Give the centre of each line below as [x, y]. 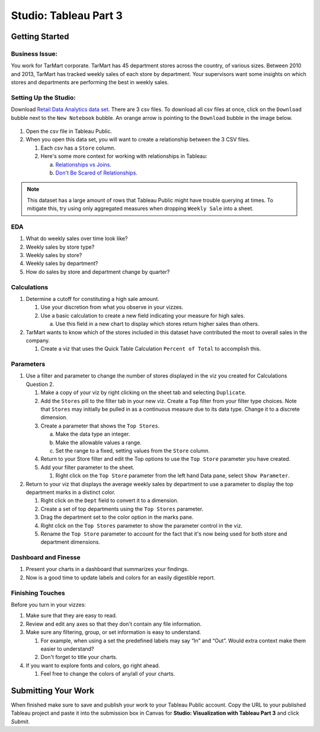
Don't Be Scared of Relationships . [96, 173]
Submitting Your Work [53, 691]
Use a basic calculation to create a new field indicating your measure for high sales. [143, 315]
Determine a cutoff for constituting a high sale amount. [92, 299]
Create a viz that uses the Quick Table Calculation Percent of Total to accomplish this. [151, 349]
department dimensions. [71, 542]
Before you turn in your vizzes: [48, 604]
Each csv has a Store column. [78, 148]
